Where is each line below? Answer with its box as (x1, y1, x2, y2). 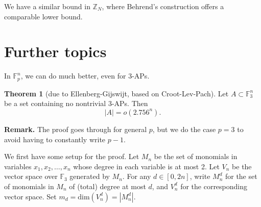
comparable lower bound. (4, 11, 83, 21)
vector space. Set (4, 191, 57, 201)
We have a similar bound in (4, 1, 90, 11)
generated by (69, 171, 110, 182)
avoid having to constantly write (4, 134, 106, 144)
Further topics (4, 41, 107, 62)
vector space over (4, 171, 58, 182)
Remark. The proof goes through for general (4, 123, 147, 134)
